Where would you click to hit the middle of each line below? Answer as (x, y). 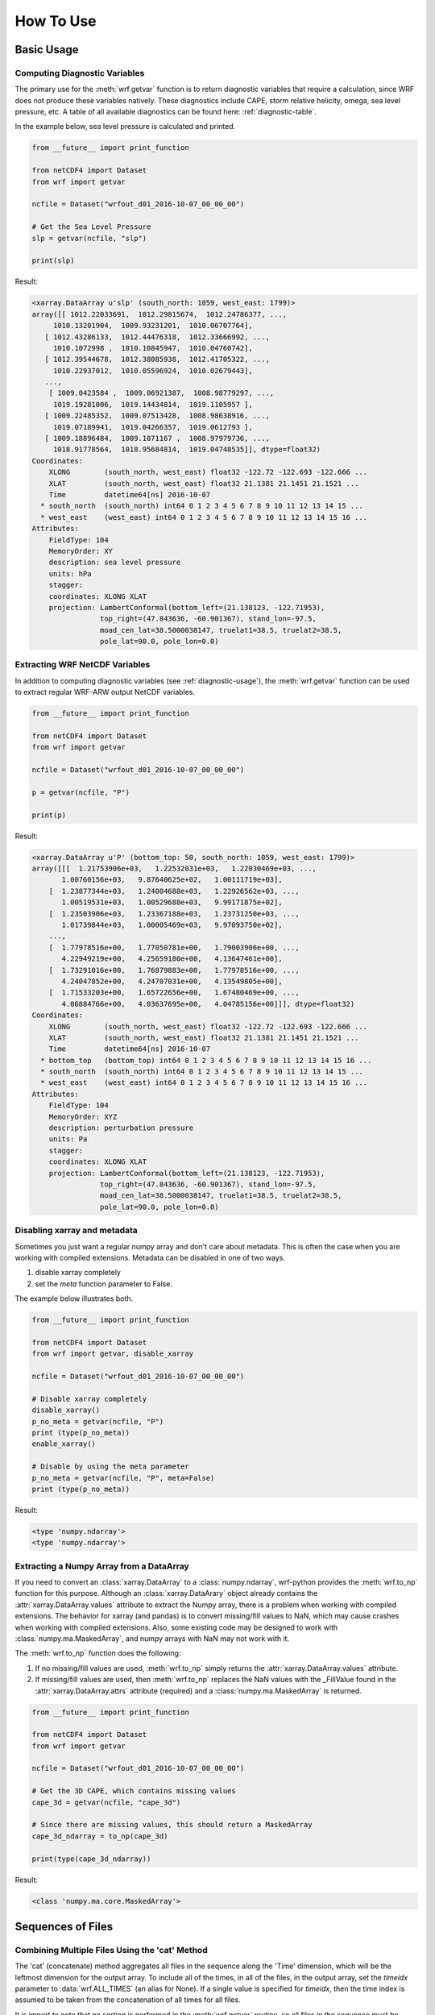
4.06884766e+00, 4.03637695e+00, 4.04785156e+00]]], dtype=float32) (208, 1004)
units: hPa (70, 573)
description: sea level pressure (115, 563)
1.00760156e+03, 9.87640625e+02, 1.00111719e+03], (172, 880)
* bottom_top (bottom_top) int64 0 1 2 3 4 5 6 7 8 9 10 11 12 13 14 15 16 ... (206, 1060)
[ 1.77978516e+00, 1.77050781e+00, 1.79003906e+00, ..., (174, 947)
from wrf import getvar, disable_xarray (112, 1354)
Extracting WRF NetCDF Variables (83, 665)
